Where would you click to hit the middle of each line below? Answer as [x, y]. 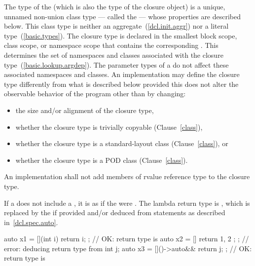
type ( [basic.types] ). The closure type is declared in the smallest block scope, [121, 35]
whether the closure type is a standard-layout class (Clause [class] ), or [122, 143]
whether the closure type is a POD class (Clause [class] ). [102, 160]
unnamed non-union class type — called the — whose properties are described [123, 16]
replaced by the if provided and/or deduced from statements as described [115, 212]
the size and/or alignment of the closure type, [85, 110]
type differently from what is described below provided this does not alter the [121, 84]
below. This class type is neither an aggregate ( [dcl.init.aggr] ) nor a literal [116, 26]
